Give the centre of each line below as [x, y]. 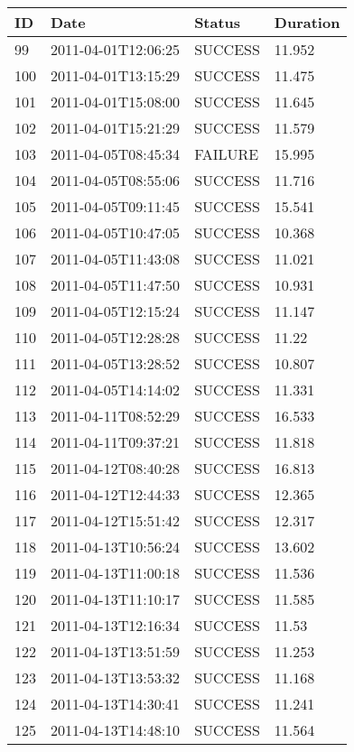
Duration [307, 22]
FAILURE [227, 154]
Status [218, 22]
